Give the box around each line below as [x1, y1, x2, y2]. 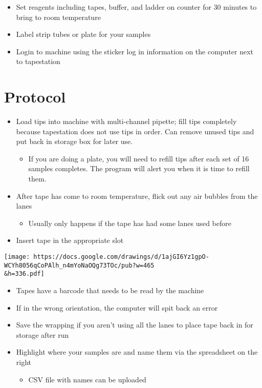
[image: [4, 253, 30, 261]
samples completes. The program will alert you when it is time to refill [28, 163, 250, 174]
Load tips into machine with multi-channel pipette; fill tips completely [16, 116, 237, 127]
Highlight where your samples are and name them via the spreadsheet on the [16, 346, 258, 357]
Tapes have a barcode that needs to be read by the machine [16, 285, 204, 295]
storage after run [16, 329, 69, 340]
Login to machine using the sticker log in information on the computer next [16, 46, 254, 56]
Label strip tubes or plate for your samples [16, 29, 151, 39]
